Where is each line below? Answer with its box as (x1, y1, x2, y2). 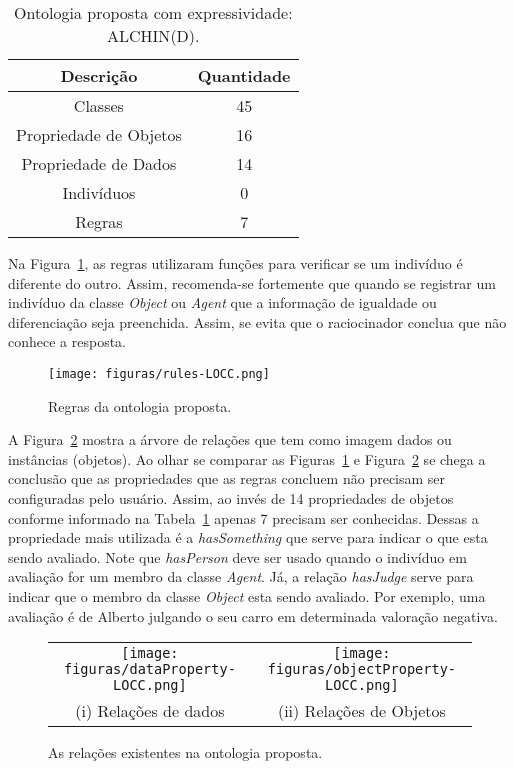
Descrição (60, 64, 138, 87)
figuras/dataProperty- (63, 661, 236, 678)
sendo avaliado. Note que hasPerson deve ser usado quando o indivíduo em (8, 546, 467, 567)
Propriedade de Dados (21, 152, 177, 175)
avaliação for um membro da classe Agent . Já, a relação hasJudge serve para (8, 566, 474, 587)
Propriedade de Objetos (16, 123, 182, 146)
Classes (73, 94, 124, 117)
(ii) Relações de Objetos (277, 699, 446, 723)
